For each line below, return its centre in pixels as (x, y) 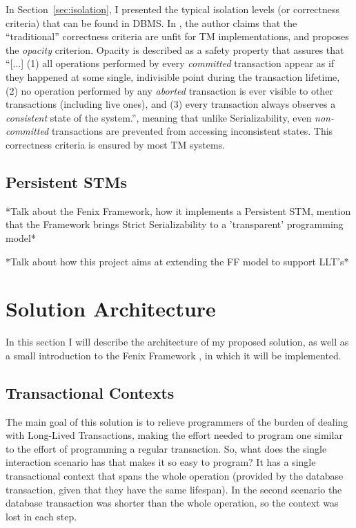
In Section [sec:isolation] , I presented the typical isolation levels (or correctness (173, 9)
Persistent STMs (66, 181)
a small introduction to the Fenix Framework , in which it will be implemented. (174, 355)
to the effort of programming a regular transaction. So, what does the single (166, 448)
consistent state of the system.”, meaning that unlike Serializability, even (159, 117)
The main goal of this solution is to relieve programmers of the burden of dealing (177, 421)
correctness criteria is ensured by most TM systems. (116, 144)
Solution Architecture (111, 309)
